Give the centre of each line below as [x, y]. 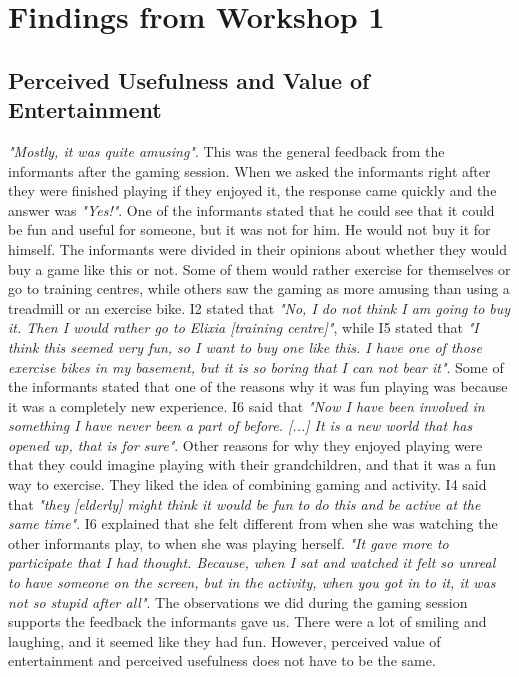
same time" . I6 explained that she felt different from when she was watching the [253, 523]
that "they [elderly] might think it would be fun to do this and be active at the [244, 503]
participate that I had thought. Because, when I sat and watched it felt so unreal [252, 562]
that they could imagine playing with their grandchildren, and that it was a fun [252, 464]
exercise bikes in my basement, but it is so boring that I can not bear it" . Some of [256, 366]
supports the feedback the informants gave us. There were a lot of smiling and [247, 621]
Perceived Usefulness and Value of [189, 79]
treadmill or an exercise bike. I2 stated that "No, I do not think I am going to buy [259, 307]
